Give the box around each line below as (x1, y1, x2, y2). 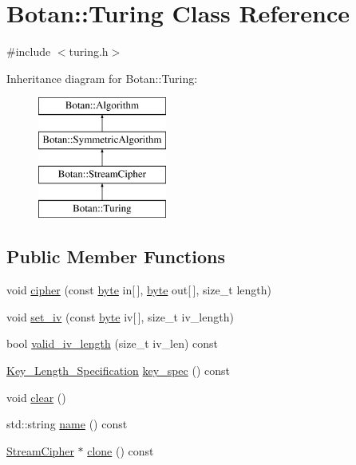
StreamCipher (6, 442, 74, 459)
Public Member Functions (6, 244, 225, 269)
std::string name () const (6, 416, 128, 432)
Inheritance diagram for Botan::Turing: (6, 69, 198, 86)
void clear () (6, 388, 66, 405)
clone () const (87, 442, 154, 459)
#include (6, 43, 51, 60)
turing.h (69, 43, 109, 60)
